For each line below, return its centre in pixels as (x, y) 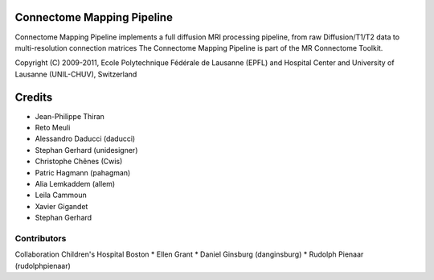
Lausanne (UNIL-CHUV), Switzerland (76, 74)
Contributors (41, 238)
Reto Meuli (53, 127)
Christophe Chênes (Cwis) (79, 162)
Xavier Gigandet (61, 206)
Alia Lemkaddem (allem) (75, 183)
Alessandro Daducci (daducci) (85, 139)
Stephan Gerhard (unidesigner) (86, 150)
